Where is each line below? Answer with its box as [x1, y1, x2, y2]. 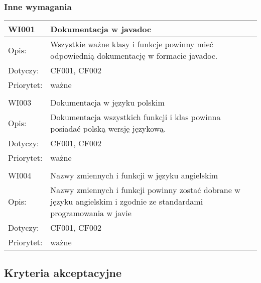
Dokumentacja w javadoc [50, 23, 152, 35]
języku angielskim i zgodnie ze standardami [50, 196, 203, 208]
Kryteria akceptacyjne [4, 264, 122, 280]
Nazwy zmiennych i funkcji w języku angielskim [50, 169, 218, 181]
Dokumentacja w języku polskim [50, 97, 165, 109]
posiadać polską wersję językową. [50, 123, 166, 135]
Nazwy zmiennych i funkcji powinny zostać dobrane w [50, 184, 240, 196]
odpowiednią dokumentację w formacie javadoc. [50, 50, 218, 62]
